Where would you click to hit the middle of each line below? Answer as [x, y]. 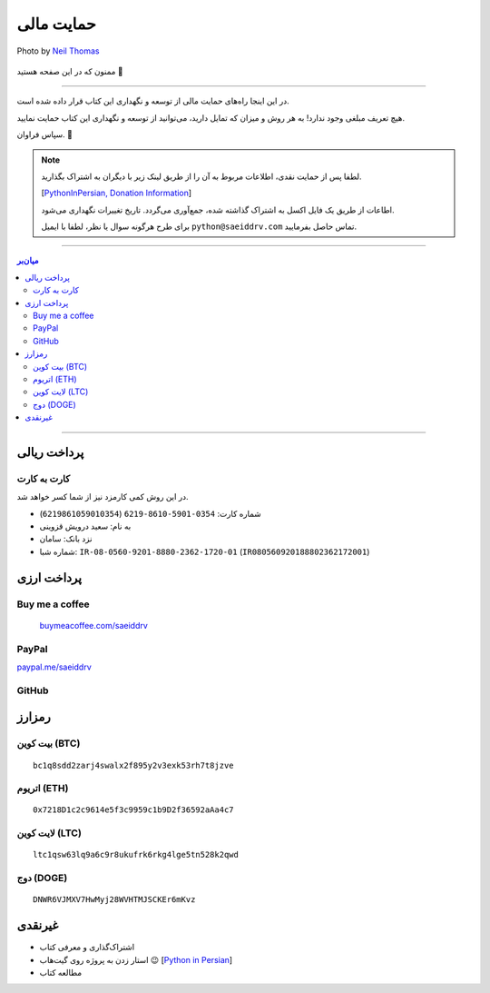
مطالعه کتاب [61, 973]
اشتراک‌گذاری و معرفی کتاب [87, 947]
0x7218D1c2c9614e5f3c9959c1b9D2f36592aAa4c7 [134, 810]
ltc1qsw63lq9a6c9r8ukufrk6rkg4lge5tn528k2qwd [136, 855]
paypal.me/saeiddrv [54, 667]
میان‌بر [28, 261]
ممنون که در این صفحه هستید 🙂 [70, 71]
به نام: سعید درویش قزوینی [85, 526]
